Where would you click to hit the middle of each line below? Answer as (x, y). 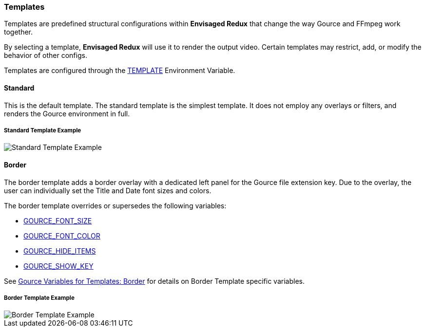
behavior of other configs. (46, 55)
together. (19, 32)
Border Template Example (39, 298)
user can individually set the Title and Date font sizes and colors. (108, 190)
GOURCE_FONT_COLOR (62, 236)
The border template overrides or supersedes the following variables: (115, 205)
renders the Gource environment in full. (67, 113)
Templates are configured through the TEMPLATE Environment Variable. (120, 71)
